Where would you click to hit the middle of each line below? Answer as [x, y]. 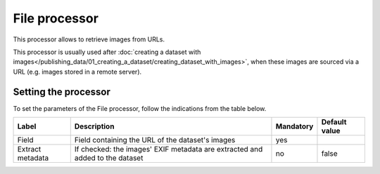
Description [94, 126]
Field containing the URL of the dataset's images [155, 140]
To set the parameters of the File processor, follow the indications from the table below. [140, 108]
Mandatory [294, 126]
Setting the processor [62, 92]
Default [334, 122]
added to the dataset [109, 158]
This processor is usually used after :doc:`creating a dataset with [107, 52]
